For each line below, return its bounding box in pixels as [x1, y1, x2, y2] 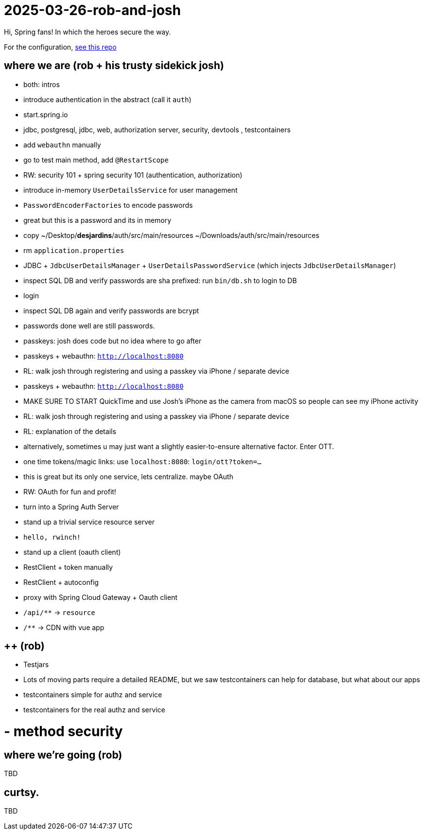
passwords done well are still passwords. [23, 321, 155, 330]
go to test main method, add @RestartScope [23, 155, 169, 164]
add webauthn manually [23, 140, 101, 149]
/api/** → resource [23, 608, 95, 616]
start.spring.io [23, 110, 68, 119]
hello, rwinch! [23, 533, 81, 541]
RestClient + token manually [23, 562, 113, 571]
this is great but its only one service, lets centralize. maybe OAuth [23, 472, 233, 481]
